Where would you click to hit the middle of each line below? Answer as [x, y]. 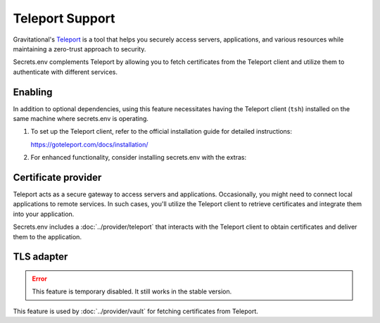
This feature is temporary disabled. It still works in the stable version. [132, 291]
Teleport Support [64, 18]
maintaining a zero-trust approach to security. [80, 49]
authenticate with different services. [65, 72]
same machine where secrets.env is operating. [81, 119]
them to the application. [47, 236]
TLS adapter [40, 257]
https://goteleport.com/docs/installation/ [89, 144]
